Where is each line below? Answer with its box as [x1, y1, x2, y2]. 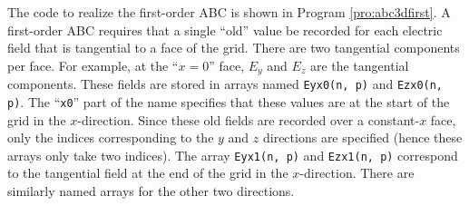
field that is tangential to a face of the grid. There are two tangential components [7, 38, 460, 57]
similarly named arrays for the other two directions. [7, 181, 295, 200]
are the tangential [309, 55, 409, 74]
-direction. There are [299, 163, 415, 182]
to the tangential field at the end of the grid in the [7, 163, 288, 182]
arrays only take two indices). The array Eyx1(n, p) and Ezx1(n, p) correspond [7, 145, 458, 164]
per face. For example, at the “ [7, 55, 179, 74]
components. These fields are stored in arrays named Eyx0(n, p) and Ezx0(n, [7, 74, 444, 93]
